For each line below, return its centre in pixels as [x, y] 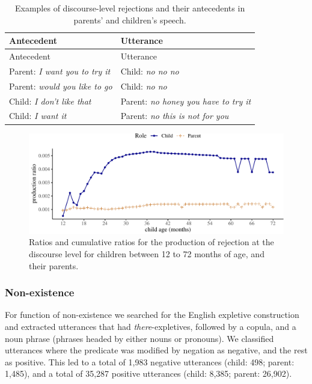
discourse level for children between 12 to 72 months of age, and [147, 253]
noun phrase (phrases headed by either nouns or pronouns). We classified [139, 338]
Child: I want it [38, 116]
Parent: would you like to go [61, 86]
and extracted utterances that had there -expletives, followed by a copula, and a [151, 326]
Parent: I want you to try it [60, 71]
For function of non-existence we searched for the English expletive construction [152, 315]
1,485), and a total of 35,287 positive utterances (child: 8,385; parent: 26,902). [148, 373]
